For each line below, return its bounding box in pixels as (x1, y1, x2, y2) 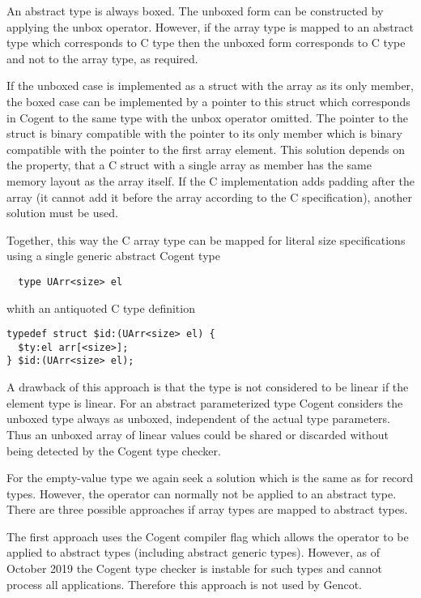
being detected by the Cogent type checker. (6, 442, 221, 459)
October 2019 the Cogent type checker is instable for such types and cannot (6, 560, 382, 577)
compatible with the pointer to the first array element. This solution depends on (6, 140, 406, 157)
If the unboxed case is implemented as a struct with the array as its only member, (6, 77, 415, 94)
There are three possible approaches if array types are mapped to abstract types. (6, 501, 408, 518)
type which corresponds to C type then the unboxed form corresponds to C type (6, 34, 406, 51)
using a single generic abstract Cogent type (6, 247, 220, 264)
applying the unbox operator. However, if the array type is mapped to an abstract (6, 18, 414, 35)
